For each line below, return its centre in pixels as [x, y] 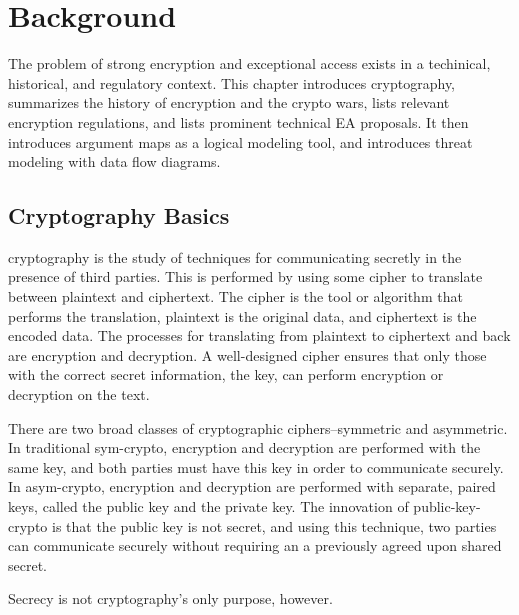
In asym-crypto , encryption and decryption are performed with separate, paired [252, 486]
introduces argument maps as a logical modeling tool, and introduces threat [240, 141]
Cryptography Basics [119, 215]
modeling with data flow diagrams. [114, 161]
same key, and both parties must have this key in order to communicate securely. [256, 466]
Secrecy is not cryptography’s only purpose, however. [170, 598]
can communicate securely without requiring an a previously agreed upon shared [255, 545]
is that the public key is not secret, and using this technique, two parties [274, 525]
